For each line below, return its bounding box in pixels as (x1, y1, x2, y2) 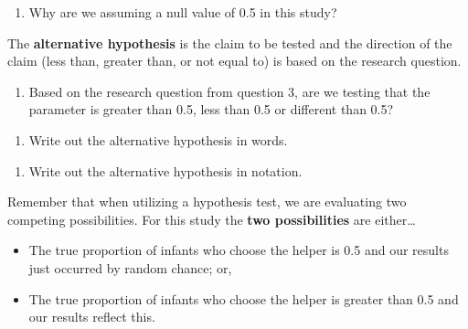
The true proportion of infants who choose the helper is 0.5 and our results (28, 240, 449, 260)
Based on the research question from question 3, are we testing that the (28, 81, 431, 101)
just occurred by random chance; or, (28, 258, 232, 277)
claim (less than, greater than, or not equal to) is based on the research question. (7, 51, 462, 70)
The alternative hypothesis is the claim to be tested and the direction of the (7, 33, 452, 52)
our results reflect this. (28, 307, 155, 326)
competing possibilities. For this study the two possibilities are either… (7, 209, 416, 228)
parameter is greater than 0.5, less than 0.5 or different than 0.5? (28, 100, 394, 119)
